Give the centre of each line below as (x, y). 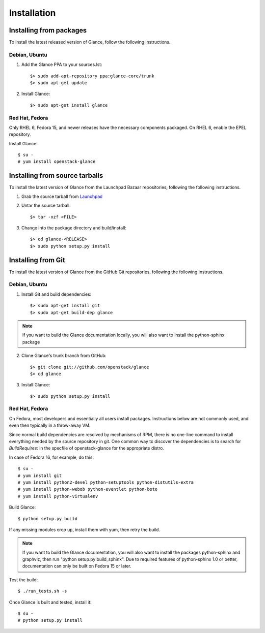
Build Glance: (23, 507)
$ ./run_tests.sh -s (42, 591)
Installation (32, 13)
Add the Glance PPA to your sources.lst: (62, 64)
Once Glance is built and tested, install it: (50, 602)
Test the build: (24, 580)
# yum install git (40, 475)
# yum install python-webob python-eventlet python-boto (88, 489)
